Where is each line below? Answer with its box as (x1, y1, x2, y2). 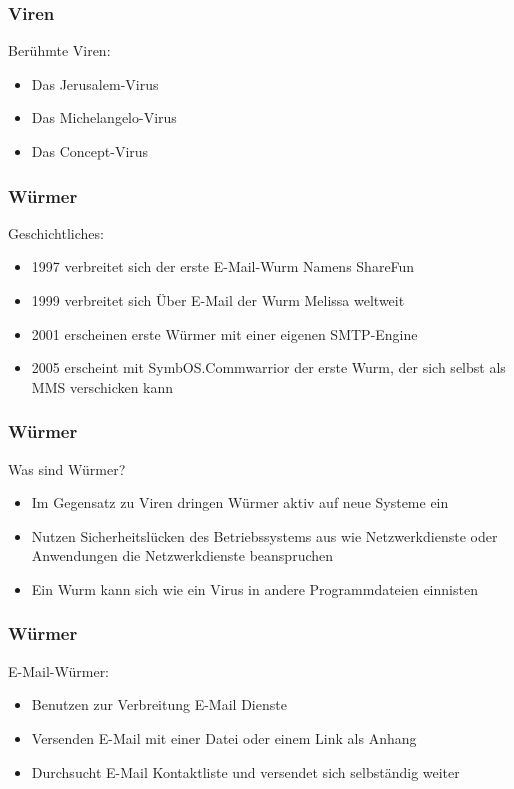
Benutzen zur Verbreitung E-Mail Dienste (31, 694, 287, 715)
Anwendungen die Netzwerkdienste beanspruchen (31, 545, 334, 566)
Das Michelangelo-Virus (31, 107, 177, 128)
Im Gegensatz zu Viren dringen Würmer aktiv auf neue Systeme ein (31, 492, 449, 513)
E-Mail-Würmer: (8, 660, 110, 681)
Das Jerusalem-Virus (31, 73, 159, 94)
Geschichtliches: (8, 222, 104, 243)
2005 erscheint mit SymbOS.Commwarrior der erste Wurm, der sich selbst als (31, 357, 506, 378)
